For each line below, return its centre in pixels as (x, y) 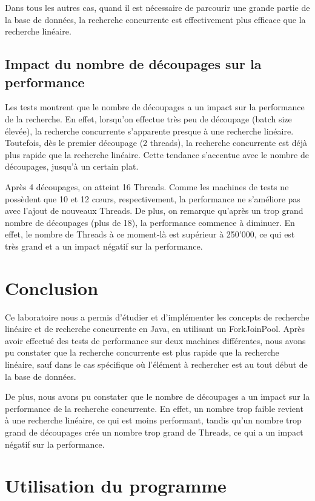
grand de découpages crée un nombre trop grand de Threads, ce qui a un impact (154, 432)
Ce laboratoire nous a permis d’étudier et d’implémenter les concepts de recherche (157, 317)
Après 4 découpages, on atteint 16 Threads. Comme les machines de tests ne (147, 186)
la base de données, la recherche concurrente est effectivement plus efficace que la (155, 19)
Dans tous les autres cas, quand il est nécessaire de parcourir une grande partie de (157, 7)
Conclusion (52, 287)
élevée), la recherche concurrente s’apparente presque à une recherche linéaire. (149, 131)
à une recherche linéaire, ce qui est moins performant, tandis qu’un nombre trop (153, 420)
